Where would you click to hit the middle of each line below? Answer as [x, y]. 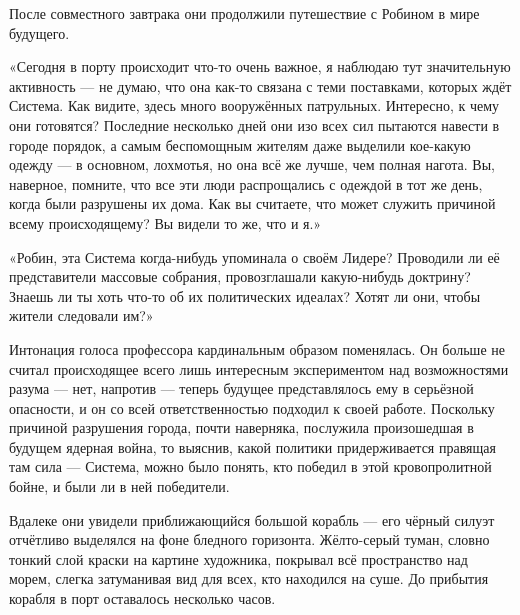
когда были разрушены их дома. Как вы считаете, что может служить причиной [252, 203]
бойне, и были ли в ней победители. [119, 486]
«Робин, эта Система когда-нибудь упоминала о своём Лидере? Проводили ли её [254, 256]
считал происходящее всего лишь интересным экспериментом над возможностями [259, 368]
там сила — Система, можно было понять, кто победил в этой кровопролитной [250, 466]
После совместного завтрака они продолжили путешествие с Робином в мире [244, 13]
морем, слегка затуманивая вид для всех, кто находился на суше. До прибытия [249, 578]
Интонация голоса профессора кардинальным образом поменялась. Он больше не [257, 348]
